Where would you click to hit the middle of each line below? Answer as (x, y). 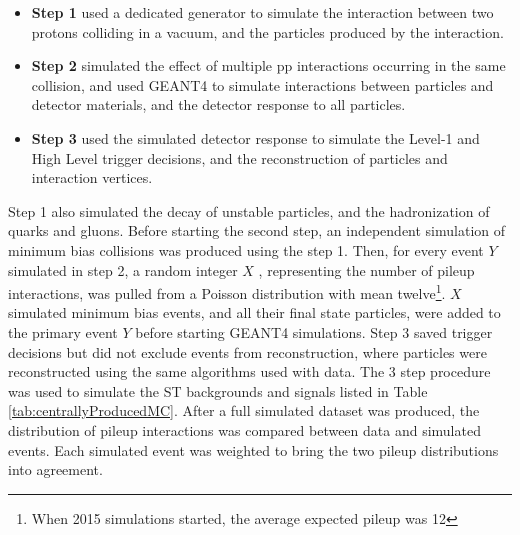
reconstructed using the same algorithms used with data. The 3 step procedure (249, 371)
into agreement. (55, 469)
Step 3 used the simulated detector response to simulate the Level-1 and (255, 137)
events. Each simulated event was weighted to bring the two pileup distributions (253, 449)
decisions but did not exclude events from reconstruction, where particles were (247, 351)
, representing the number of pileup (366, 269)
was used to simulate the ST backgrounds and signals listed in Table (218, 390)
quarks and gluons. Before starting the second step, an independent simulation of (257, 230)
